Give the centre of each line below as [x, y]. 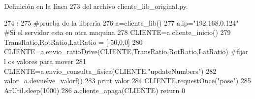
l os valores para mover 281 [45, 61]
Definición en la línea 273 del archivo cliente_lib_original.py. [96, 6]
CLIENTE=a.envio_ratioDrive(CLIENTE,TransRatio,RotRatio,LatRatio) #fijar [126, 51]
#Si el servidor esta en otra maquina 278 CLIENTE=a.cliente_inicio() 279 [117, 32]
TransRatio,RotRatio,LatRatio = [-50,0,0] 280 [73, 42]
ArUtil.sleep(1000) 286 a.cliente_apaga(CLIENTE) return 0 [95, 90]
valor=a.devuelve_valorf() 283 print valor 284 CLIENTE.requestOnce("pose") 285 [127, 81]
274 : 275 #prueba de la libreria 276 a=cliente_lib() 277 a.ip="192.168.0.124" [121, 22]
